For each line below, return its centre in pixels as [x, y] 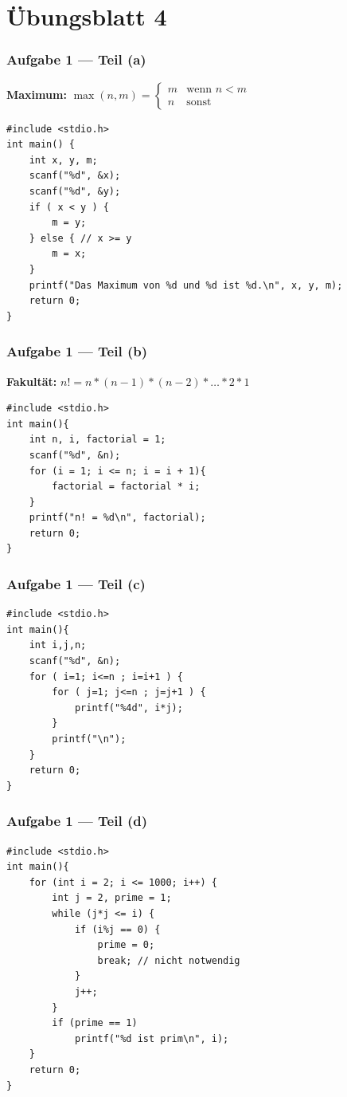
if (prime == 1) [95, 1023]
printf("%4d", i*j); [129, 708]
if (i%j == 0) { [117, 929]
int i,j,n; [58, 645]
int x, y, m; [63, 160]
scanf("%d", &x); [75, 176]
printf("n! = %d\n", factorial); [117, 518]
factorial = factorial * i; [126, 487]
